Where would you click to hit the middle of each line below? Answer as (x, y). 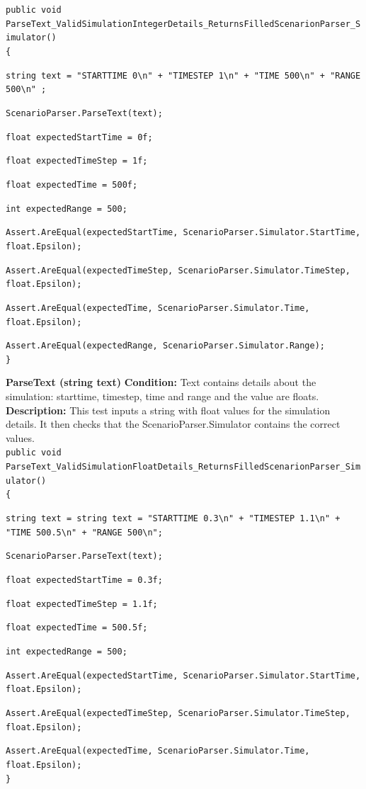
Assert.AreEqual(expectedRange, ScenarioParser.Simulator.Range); (166, 346)
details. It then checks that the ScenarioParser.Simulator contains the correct (173, 424)
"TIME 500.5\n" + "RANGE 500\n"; (84, 532)
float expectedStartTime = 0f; (79, 137)
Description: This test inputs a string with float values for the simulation (168, 410)
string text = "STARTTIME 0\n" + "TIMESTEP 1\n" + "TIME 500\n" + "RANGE (183, 75)
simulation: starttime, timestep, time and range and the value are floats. (162, 396)
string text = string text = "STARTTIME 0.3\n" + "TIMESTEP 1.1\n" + (173, 519)
